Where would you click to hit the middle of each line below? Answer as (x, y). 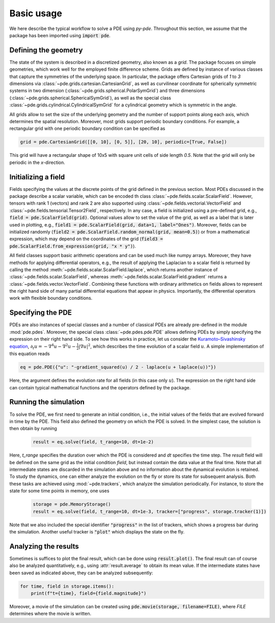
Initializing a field (37, 177)
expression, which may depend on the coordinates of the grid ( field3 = (86, 239)
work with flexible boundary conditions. (51, 298)
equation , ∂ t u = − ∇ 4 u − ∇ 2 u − (43, 347)
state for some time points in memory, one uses (59, 491)
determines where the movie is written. (50, 614)
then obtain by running (33, 429)
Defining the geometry (46, 50)
